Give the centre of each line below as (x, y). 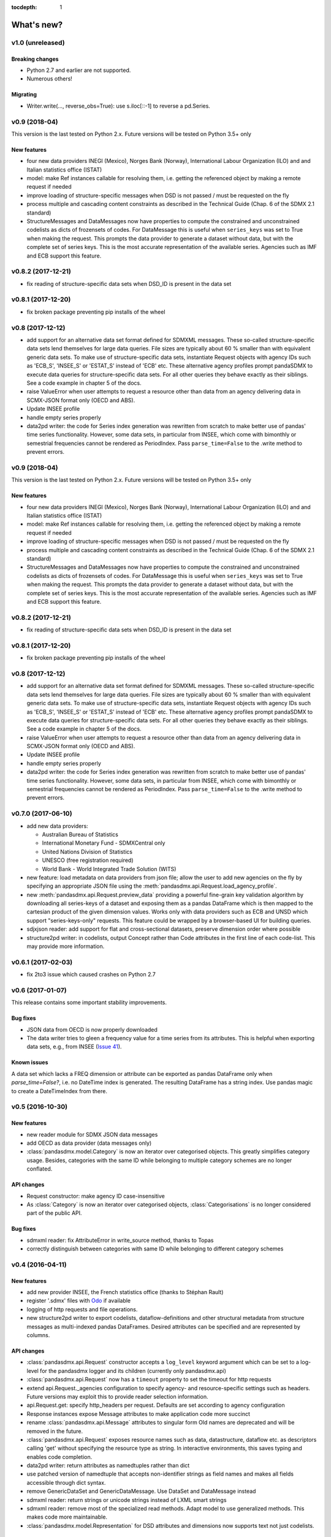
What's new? (37, 25)
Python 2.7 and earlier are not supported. (79, 70)
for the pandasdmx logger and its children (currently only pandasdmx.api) (133, 1370)
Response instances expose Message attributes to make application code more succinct (139, 1413)
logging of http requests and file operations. (82, 1309)
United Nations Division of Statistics (87, 851)
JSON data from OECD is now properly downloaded (92, 1029)
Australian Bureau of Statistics (80, 834)
